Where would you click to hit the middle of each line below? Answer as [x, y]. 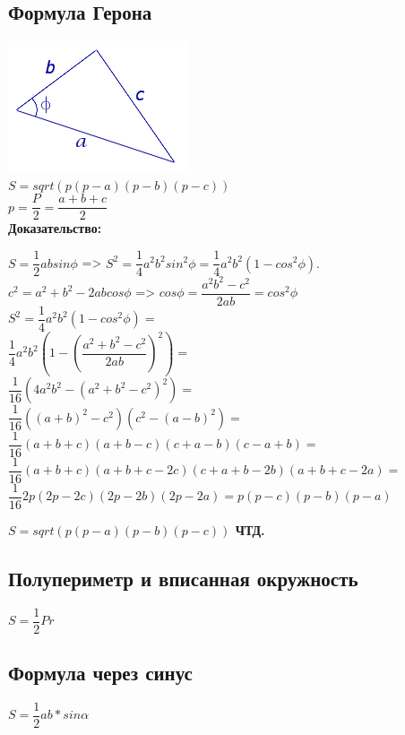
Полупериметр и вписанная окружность [183, 578]
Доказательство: [55, 228]
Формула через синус [100, 673]
